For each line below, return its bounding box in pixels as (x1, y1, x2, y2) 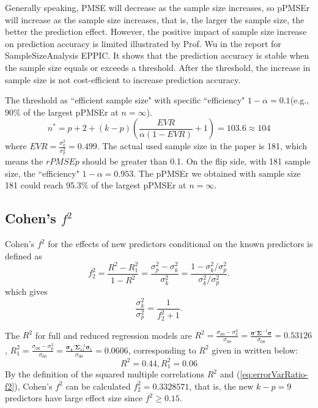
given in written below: (212, 343, 298, 356)
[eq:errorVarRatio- (240, 368, 308, 380)
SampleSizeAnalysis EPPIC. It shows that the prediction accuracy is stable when (5, 49, 309, 62)
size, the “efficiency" (5, 166, 79, 179)
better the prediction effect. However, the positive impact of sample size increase (5, 25, 307, 38)
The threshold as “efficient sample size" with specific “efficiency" (5, 94, 245, 106)
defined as (5, 249, 42, 262)
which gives (5, 284, 48, 297)
